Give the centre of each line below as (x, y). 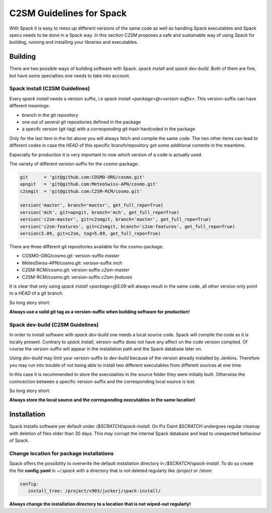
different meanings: (29, 106)
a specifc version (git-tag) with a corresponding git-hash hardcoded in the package (109, 129)
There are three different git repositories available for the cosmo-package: (86, 246)
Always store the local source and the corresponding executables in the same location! (103, 400)
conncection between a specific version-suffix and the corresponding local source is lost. (103, 381)
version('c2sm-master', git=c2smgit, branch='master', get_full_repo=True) (116, 219)
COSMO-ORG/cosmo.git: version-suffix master (71, 256)
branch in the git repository (50, 115)
